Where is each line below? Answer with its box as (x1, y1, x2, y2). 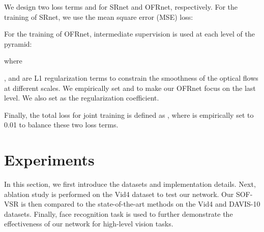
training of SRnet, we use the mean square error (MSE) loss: (4, 11, 193, 22)
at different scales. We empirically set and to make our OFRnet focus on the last (4, 82, 256, 93)
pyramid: (4, 38, 32, 49)
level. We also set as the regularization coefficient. (4, 92, 159, 103)
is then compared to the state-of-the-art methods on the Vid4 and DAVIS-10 (21, 198, 260, 209)
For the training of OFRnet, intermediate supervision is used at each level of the (4, 28, 255, 39)
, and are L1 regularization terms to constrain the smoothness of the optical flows (4, 72, 258, 83)
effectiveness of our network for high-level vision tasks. (4, 218, 173, 229)
